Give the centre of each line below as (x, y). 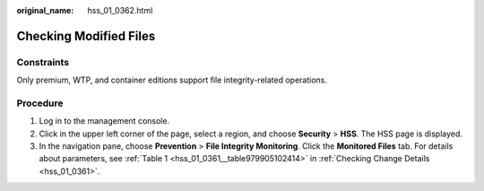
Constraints (43, 62)
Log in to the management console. (104, 121)
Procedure (40, 103)
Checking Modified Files (86, 36)
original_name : (45, 10)
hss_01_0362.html (120, 10)
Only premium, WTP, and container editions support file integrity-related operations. (172, 80)
